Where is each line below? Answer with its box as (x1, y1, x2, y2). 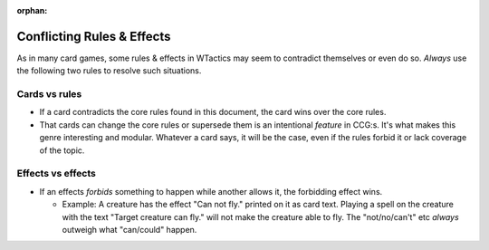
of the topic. (39, 145, 85, 156)
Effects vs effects (16, 168, 97, 180)
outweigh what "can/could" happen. (62, 224, 197, 235)
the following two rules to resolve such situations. (16, 65, 202, 76)
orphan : (16, 5, 48, 15)
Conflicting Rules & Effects (16, 28, 171, 44)
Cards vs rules (16, 88, 82, 101)
